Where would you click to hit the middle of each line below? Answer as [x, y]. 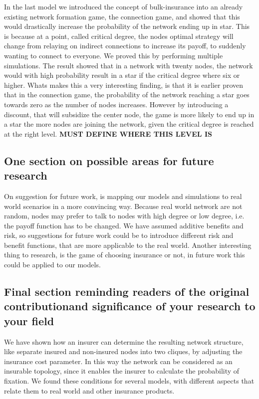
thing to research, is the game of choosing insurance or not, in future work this [125, 255]
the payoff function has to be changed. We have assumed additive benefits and [124, 225]
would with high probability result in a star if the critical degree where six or [122, 75]
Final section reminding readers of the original [127, 292]
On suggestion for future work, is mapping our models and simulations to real [123, 196]
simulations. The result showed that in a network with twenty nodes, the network [129, 65]
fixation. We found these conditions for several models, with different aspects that [129, 381]
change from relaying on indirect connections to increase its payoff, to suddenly [125, 46]
